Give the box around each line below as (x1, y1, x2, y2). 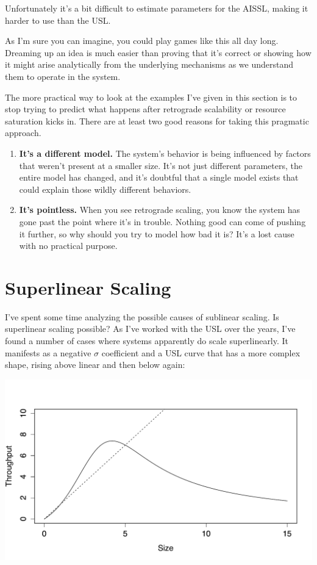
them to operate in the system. (5, 70, 121, 82)
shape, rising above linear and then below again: (5, 358, 185, 371)
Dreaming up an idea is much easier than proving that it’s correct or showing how (5, 46, 312, 59)
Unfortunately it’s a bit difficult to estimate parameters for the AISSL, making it (5, 2, 308, 14)
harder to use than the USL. (5, 13, 111, 26)
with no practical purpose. (19, 239, 118, 252)
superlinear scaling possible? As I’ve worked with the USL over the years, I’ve (5, 322, 296, 335)
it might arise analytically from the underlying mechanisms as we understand (5, 58, 294, 71)
